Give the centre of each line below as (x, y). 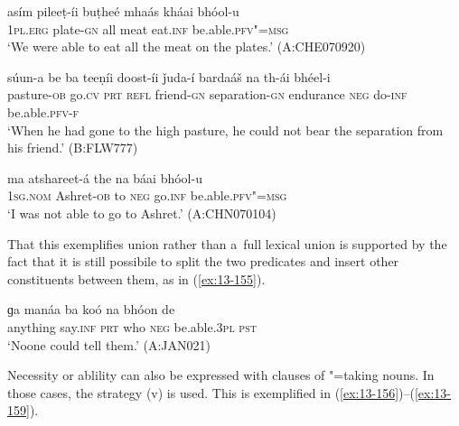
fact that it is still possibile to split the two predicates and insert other (203, 261)
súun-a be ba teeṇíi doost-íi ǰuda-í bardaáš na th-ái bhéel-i (169, 76)
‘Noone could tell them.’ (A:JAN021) (109, 344)
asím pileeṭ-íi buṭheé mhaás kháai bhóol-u (123, 11)
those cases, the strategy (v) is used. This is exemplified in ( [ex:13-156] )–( (211, 392)
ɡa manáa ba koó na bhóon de (91, 309)
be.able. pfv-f (43, 111)
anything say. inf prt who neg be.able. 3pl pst (132, 326)
